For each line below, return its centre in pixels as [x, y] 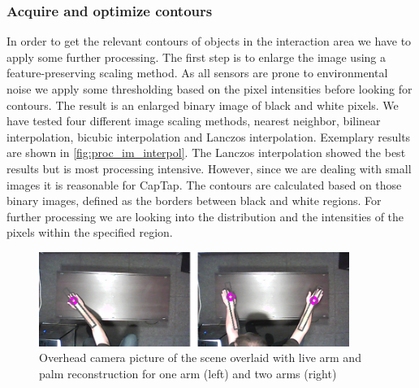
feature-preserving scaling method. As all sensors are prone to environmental [197, 73]
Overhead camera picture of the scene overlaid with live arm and [200, 357]
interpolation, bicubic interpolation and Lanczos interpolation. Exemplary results [209, 136]
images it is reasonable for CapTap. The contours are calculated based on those [204, 184]
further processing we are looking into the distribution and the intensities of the [205, 216]
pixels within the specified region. [90, 232]
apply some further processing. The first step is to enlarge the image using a [196, 57]
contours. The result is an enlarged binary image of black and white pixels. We [203, 105]
